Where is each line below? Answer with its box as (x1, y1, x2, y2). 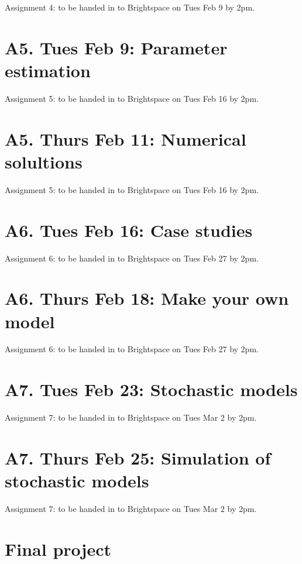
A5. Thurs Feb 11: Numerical (5, 126, 246, 150)
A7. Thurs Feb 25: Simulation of (5, 445, 271, 469)
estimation (5, 58, 91, 82)
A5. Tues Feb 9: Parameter (5, 35, 228, 59)
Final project (5, 537, 111, 560)
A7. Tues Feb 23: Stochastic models (5, 377, 298, 401)
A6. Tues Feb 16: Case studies (5, 218, 253, 242)
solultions (5, 149, 83, 173)
